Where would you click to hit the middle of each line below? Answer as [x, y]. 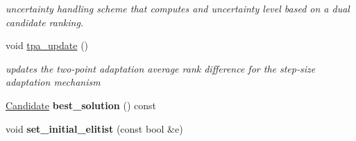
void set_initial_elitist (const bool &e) [94, 128]
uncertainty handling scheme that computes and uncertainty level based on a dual [178, 8]
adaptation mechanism [53, 82]
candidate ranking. [45, 22]
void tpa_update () [47, 45]
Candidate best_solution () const [81, 105]
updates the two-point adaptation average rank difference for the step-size [161, 68]
